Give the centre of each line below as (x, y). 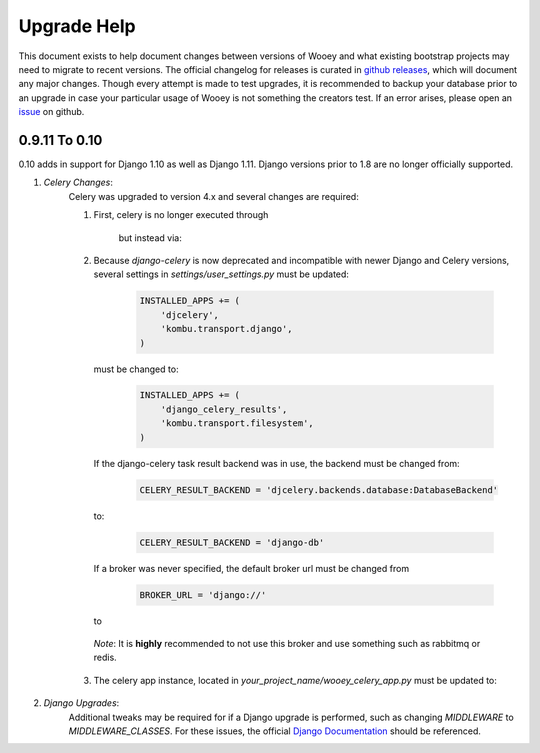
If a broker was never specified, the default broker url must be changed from (251, 568)
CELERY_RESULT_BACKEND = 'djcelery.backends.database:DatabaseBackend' (319, 489)
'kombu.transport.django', (227, 329)
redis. (105, 657)
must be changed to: (136, 369)
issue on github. (51, 112)
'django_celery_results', (224, 409)
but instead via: (150, 237)
